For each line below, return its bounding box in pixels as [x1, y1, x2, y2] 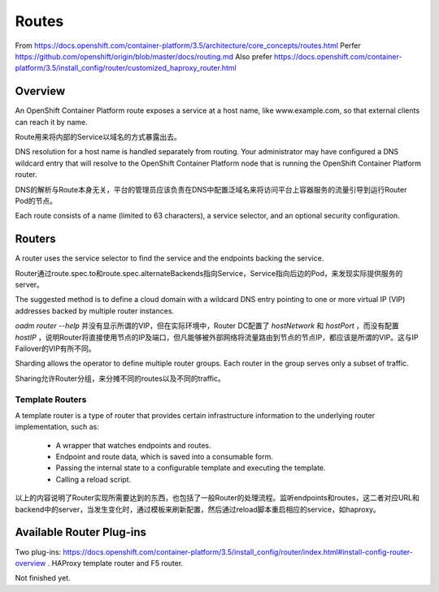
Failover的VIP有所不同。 [15, 344, 97, 353]
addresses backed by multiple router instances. [15, 305, 175, 316]
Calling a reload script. [55, 474, 132, 484]
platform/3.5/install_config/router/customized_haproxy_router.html [15, 63, 237, 73]
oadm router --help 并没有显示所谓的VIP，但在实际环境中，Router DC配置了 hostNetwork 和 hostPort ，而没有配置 [15, 321, 399, 331]
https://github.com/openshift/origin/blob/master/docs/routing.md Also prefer [15, 51, 272, 61]
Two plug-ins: [15, 547, 62, 556]
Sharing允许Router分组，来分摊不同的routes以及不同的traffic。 [15, 374, 225, 383]
